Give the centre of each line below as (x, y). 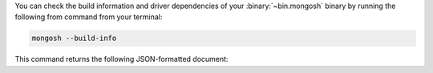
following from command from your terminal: (89, 17)
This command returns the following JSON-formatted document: (121, 59)
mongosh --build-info (74, 39)
